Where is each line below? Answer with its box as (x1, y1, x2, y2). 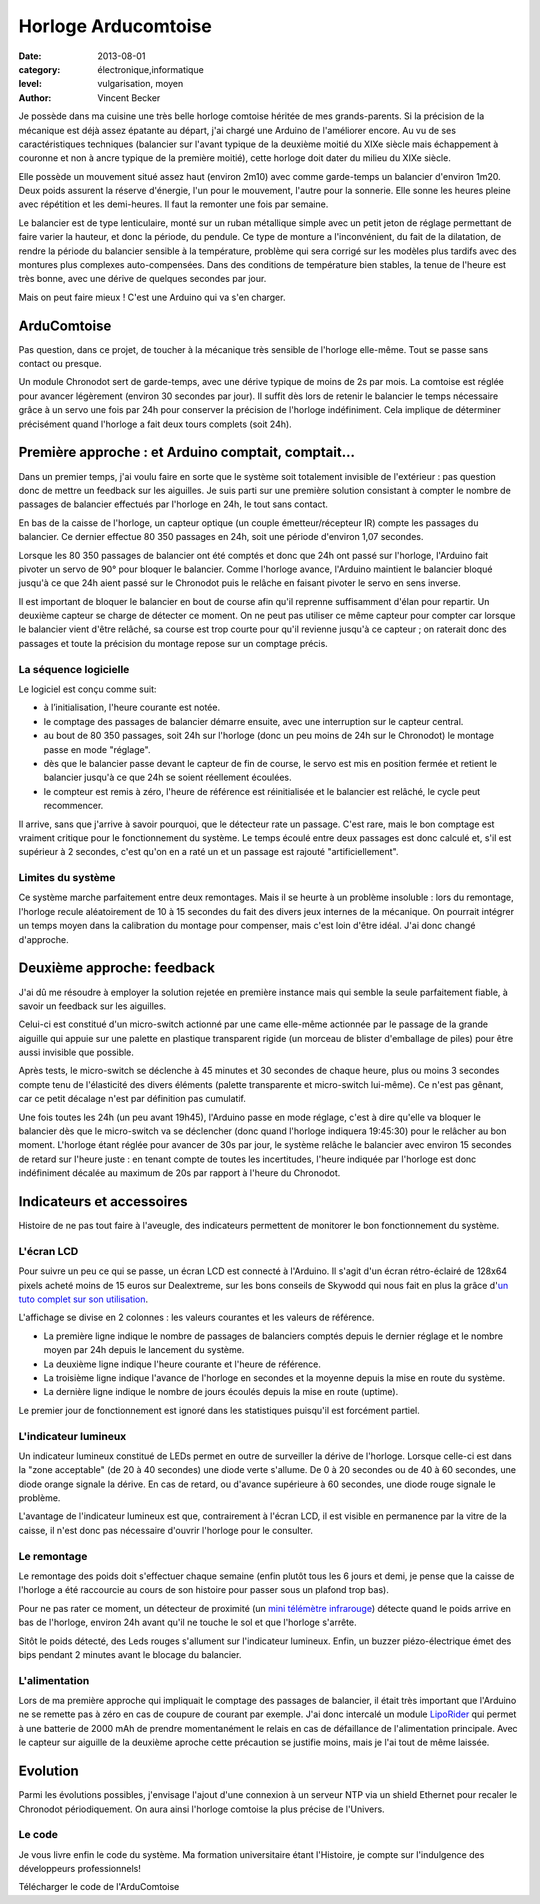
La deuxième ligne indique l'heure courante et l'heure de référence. (43, 1358, 322, 1370)
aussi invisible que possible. (18, 1046, 135, 1059)
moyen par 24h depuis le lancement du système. (43, 1344, 245, 1356)
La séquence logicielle (18, 662, 130, 676)
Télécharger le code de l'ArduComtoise (18, 1881, 180, 1893)
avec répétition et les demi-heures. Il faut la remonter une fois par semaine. (18, 198, 329, 210)
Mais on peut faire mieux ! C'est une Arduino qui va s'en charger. (18, 291, 286, 303)
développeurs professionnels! (18, 1863, 142, 1875)
